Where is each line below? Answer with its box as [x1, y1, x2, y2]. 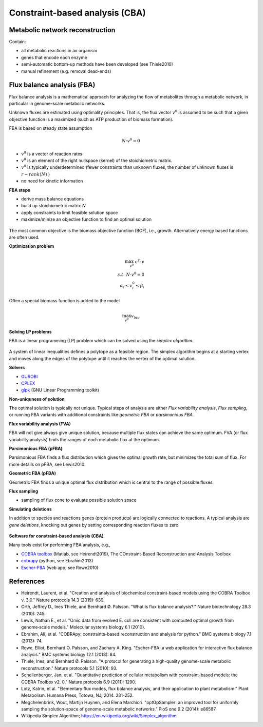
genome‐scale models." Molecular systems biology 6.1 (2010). [21, 624, 146, 630]
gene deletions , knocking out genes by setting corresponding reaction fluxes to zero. [9, 522, 180, 528]
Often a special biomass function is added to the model [9, 297, 120, 303]
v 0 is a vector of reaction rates [21, 150, 83, 157]
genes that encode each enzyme [21, 54, 88, 60]
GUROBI [21, 373, 38, 379]
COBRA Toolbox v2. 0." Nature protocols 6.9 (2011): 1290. [21, 679, 136, 685]
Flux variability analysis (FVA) [9, 421, 71, 427]
